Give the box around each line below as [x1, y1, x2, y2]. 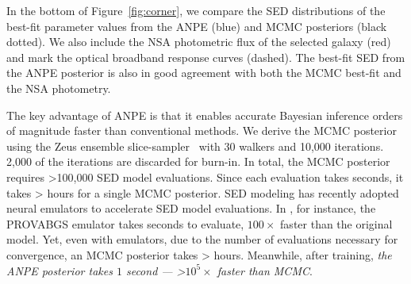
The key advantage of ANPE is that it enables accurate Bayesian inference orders [6, 106, 403, 123]
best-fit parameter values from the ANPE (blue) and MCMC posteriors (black [6, 17, 387, 34]
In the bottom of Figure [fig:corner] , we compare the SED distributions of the [6, 2, 386, 18]
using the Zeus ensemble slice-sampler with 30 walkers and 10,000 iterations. [6, 137, 384, 154]
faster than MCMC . [217, 262, 313, 278]
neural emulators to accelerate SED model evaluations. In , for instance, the [6, 200, 376, 217]
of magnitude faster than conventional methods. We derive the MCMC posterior [6, 122, 397, 139]
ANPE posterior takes [6, 262, 113, 278]
